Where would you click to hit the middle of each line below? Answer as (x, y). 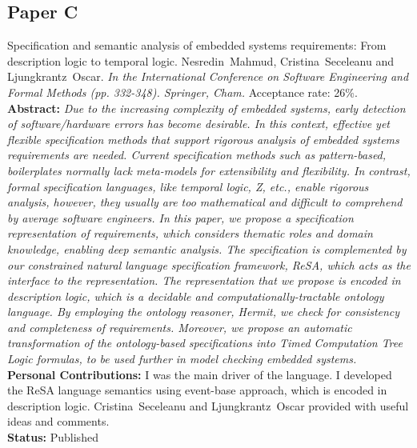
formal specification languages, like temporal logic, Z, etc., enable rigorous (188, 186)
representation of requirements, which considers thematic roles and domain (190, 233)
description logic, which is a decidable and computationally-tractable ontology (196, 296)
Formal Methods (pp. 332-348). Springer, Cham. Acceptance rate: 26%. (182, 92)
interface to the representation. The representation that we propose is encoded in (204, 280)
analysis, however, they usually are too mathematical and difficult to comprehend (205, 202)
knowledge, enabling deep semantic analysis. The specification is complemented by (207, 248)
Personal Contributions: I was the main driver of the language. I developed (200, 374)
